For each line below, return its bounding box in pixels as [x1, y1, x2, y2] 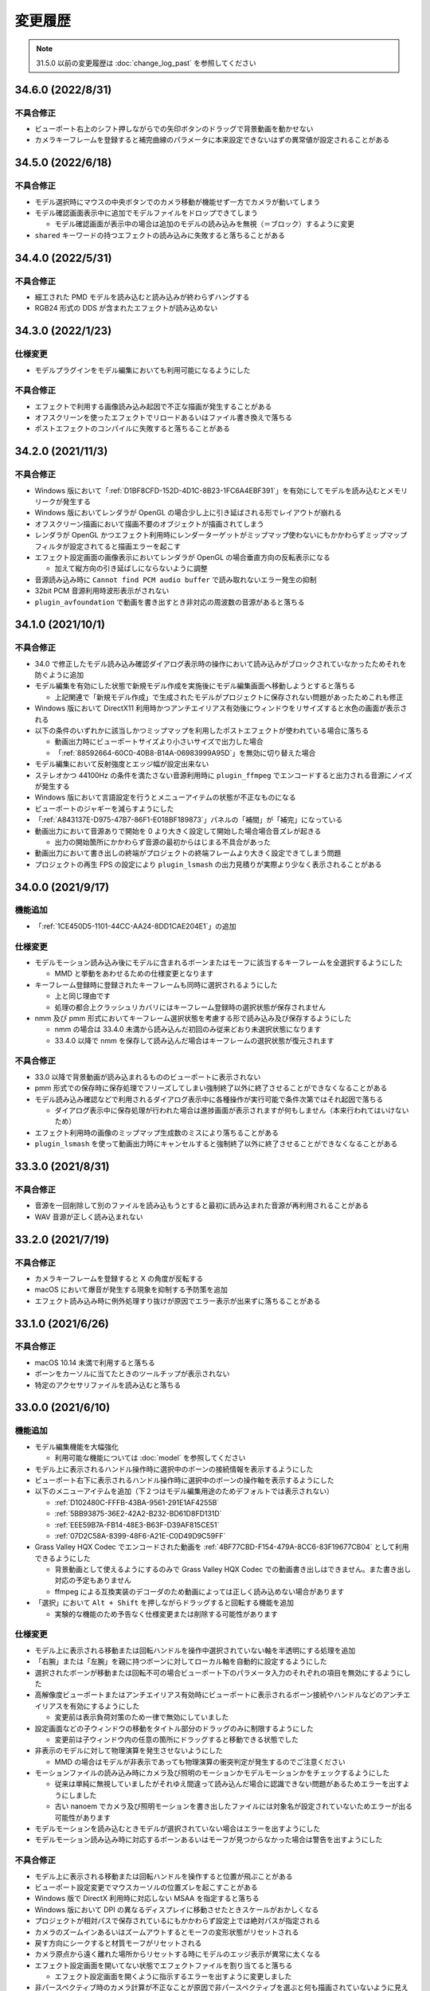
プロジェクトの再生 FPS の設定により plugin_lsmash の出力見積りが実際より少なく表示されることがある [34, 859, 382, 869]
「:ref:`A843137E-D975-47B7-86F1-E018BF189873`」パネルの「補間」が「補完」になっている [34, 815, 343, 824]
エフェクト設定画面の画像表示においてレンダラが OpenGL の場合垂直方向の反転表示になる [34, 552, 330, 561]
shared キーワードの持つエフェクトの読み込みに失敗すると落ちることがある [34, 230, 286, 240]
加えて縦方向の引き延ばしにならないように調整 [54, 564, 209, 573]
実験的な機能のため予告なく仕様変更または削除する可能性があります [54, 1609, 278, 1618]
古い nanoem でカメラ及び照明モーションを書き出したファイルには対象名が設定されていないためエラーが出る [54, 1801, 413, 1811]
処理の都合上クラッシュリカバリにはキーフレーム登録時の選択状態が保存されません [54, 1002, 326, 1011]
